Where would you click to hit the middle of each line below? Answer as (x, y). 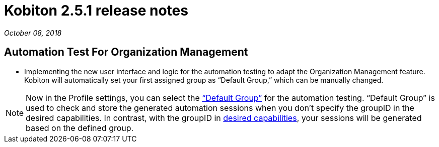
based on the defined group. (80, 128)
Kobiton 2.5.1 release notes (96, 11)
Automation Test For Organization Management (126, 52)
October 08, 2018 (33, 33)
